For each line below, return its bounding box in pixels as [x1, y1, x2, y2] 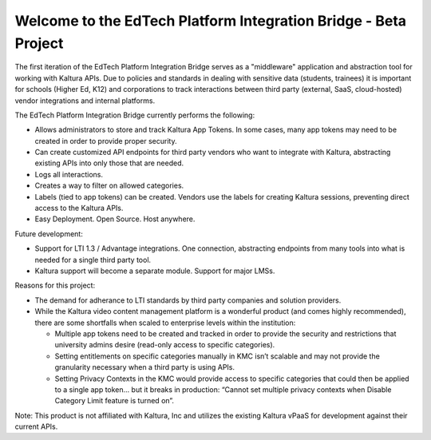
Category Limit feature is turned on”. [54, 396, 175, 406]
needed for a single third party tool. [34, 255, 152, 264]
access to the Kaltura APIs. [34, 204, 124, 213]
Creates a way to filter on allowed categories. [34, 180, 184, 191]
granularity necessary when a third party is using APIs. [54, 363, 235, 372]
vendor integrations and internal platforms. [14, 96, 156, 105]
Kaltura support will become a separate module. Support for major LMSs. [34, 266, 275, 275]
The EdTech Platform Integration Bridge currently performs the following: [14, 110, 255, 120]
